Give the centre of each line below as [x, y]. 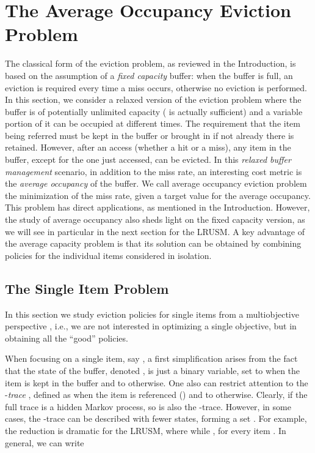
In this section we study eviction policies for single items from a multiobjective [152, 314]
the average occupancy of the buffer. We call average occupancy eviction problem [156, 183]
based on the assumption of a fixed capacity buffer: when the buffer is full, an [149, 75]
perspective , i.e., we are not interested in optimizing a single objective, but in [151, 326]
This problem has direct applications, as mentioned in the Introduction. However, [157, 207]
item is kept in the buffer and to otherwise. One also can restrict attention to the [157, 382]
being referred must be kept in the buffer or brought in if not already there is [150, 135]
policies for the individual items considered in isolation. [108, 255]
